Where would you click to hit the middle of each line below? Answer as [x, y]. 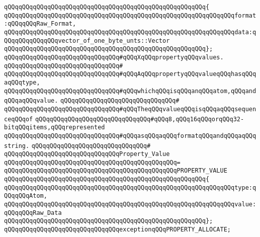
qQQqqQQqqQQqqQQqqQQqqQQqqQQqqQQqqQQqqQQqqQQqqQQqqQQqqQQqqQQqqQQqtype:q [130, 187]
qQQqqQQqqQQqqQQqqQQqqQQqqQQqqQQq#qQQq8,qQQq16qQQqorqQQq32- [140, 119]
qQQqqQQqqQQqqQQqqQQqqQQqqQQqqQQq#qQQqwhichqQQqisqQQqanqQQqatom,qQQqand [130, 91]
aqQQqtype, [22, 82]
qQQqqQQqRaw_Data [33, 213]
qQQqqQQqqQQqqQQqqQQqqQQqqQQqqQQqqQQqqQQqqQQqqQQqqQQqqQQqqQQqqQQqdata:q [130, 32]
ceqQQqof [19, 119]
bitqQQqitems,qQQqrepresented [55, 128]
